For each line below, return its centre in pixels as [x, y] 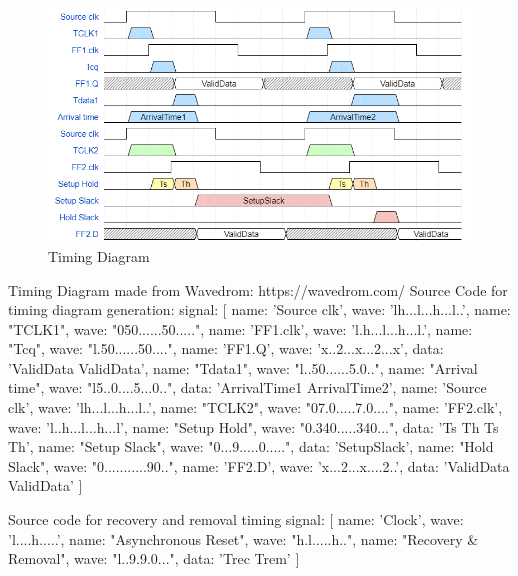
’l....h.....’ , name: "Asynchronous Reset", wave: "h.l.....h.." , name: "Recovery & [243, 538]
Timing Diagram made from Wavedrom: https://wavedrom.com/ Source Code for [258, 289]
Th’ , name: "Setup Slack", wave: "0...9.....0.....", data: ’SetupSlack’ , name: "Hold [251, 446]
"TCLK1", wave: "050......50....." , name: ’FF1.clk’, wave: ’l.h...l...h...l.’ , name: [240, 328]
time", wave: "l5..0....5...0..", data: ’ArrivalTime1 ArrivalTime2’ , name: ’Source [247, 387]
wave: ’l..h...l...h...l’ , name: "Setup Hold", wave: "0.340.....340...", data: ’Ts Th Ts [253, 426]
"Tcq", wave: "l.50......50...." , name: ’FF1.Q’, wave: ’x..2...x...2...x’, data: [226, 348]
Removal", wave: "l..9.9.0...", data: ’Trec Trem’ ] [154, 558]
